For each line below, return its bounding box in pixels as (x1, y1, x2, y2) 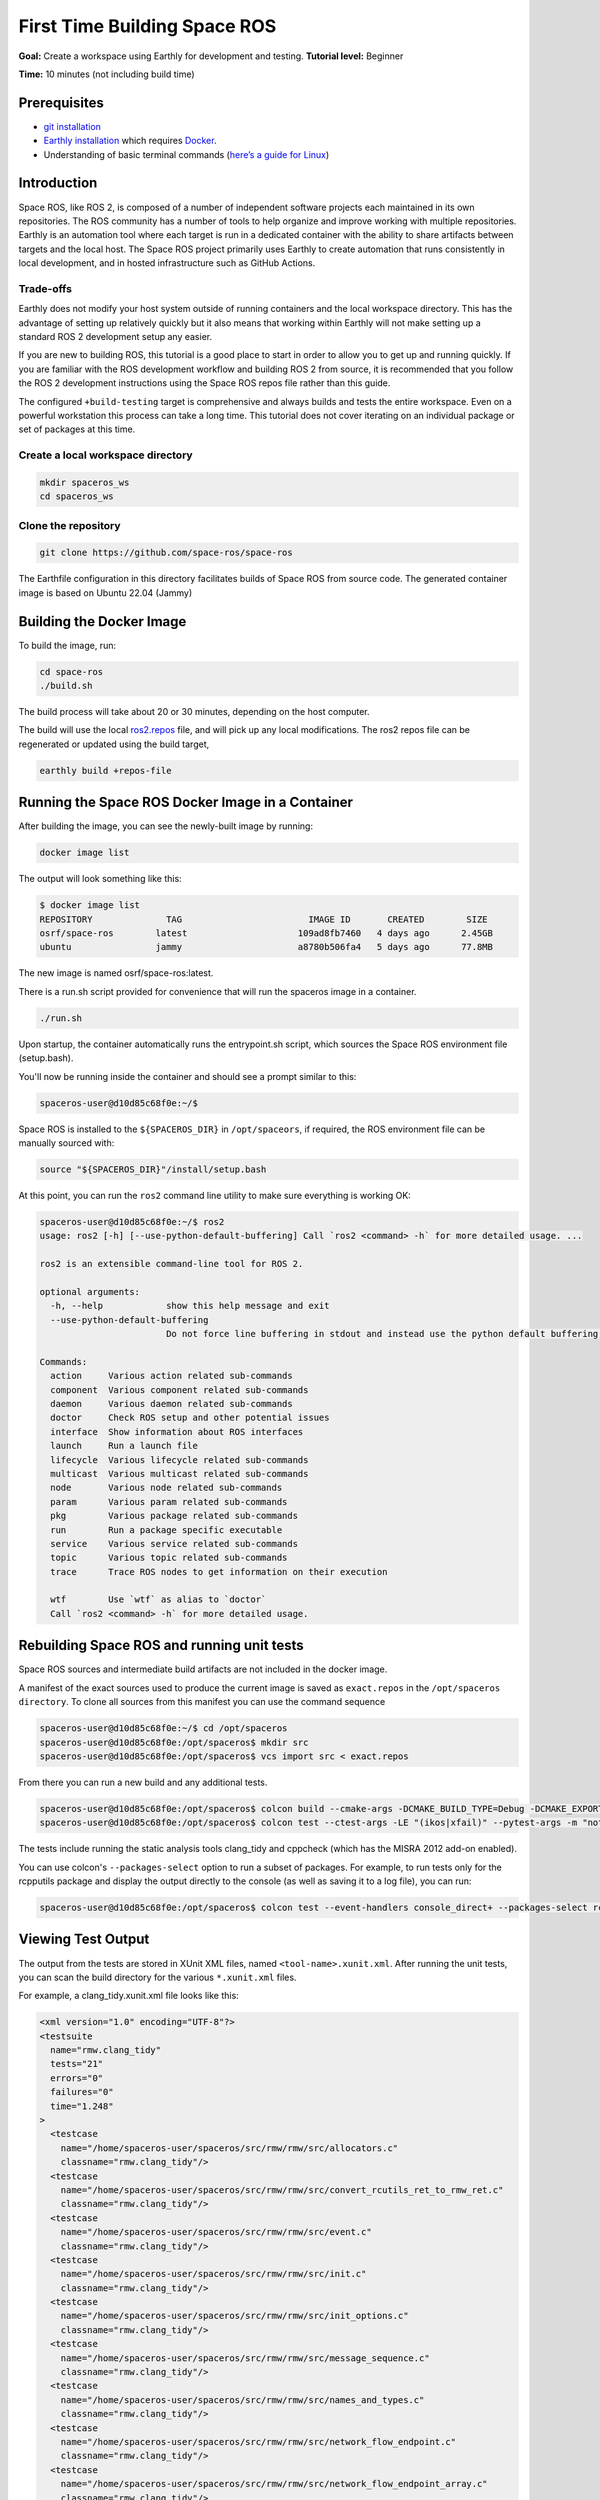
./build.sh (39, 680, 93, 692)
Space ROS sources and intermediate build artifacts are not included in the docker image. (18, 1663, 388, 1675)
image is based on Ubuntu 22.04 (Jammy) (18, 586, 193, 599)
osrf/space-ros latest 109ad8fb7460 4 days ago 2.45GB (39, 928, 494, 939)
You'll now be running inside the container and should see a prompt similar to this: (18, 1070, 357, 1082)
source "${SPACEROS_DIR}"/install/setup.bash (39, 1163, 267, 1175)
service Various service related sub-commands (50, 1538, 299, 1549)
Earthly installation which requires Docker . (43, 135, 217, 147)
